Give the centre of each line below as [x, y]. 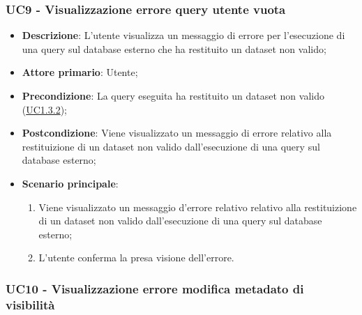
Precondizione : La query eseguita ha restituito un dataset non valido [173, 95]
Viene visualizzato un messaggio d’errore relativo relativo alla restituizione [198, 207]
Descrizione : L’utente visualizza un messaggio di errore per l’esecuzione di [183, 35]
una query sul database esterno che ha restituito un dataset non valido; [174, 48]
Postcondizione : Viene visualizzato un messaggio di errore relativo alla [177, 133]
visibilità [30, 304]
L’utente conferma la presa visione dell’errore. [136, 258]
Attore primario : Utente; [80, 72]
